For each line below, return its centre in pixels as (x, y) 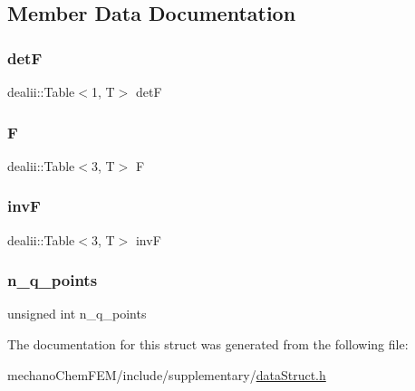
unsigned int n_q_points (77, 314)
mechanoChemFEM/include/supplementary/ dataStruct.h (167, 374)
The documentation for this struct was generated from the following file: (208, 344)
